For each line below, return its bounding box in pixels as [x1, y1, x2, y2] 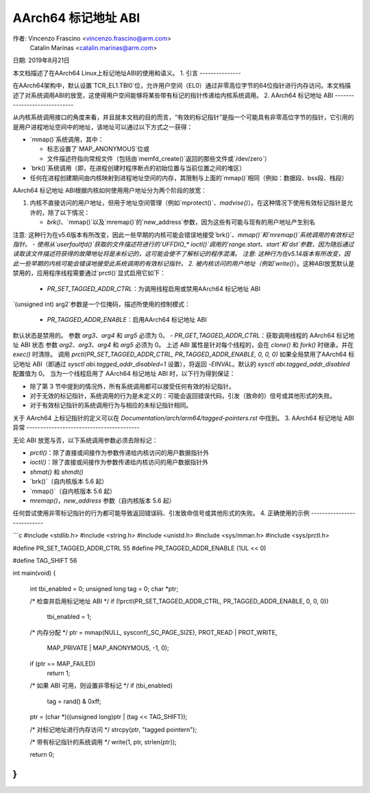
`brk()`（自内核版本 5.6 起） [29, 477, 108, 486]
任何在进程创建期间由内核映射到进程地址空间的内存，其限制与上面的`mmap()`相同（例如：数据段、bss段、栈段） [29, 173, 348, 181]
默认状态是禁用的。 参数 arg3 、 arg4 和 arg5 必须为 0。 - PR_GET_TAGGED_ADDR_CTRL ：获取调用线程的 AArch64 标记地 [12, 331, 355, 339]
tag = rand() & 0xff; [47, 697, 102, 705]
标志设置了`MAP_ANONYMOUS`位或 [47, 144, 150, 153]
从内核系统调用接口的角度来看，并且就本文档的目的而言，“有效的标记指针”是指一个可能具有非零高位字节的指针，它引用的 [12, 113, 354, 121]
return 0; [29, 751, 55, 759]
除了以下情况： [47, 208, 90, 216]
